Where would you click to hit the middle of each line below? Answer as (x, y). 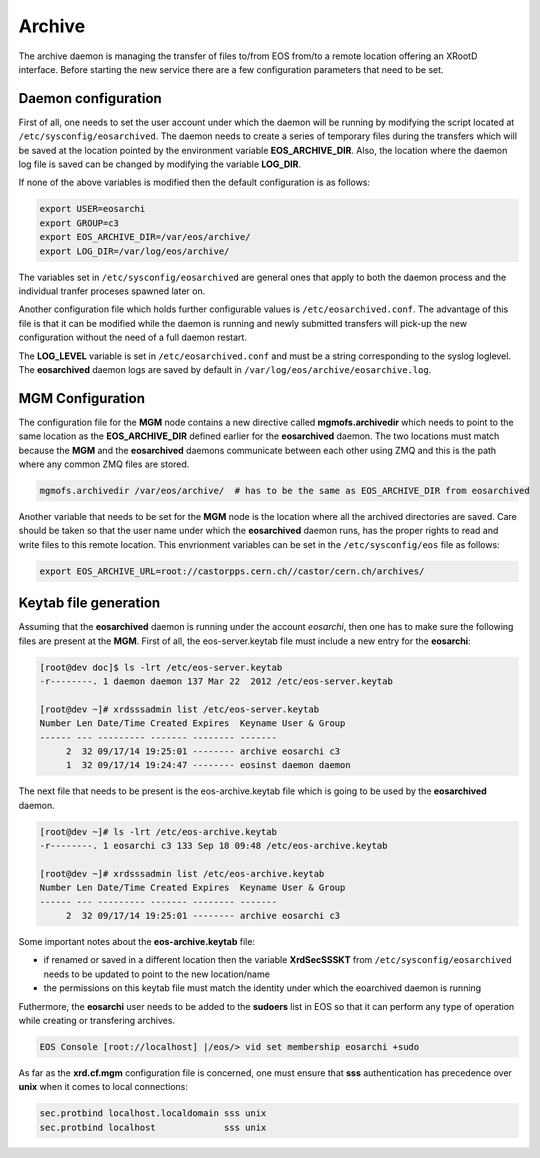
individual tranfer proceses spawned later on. (112, 291)
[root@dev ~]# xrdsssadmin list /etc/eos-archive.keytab (182, 873)
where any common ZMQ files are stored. (104, 464)
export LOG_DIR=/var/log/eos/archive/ (134, 251)
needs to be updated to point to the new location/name (156, 974)
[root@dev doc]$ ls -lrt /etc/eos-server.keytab (161, 667)
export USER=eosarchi (92, 209)
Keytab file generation (89, 603)
